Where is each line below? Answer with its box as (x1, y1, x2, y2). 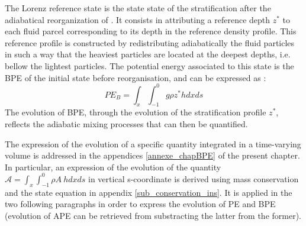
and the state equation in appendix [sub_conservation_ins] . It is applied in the (5, 186, 292, 198)
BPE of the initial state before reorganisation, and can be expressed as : (5, 71, 266, 83)
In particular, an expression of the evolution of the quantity (5, 160, 221, 173)
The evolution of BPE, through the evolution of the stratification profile (5, 106, 266, 118)
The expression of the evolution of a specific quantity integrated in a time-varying (5, 137, 301, 150)
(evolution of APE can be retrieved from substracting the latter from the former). (5, 209, 301, 221)
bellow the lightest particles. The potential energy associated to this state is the (5, 59, 294, 72)
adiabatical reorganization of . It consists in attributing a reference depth (5, 13, 270, 25)
